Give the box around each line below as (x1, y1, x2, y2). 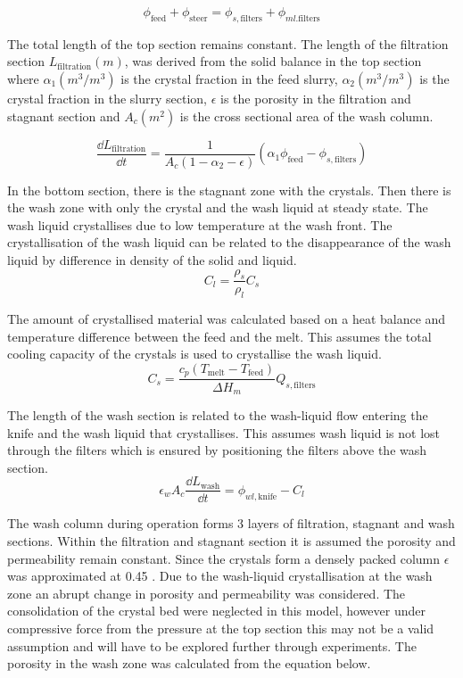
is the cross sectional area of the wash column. (179, 106, 434, 125)
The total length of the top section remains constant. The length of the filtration (7, 34, 449, 53)
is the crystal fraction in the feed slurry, (120, 69, 338, 87)
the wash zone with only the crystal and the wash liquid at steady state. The (7, 198, 428, 217)
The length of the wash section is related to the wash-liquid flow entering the (7, 405, 428, 424)
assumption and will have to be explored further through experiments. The (7, 636, 417, 655)
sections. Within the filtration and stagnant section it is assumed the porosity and (7, 531, 456, 550)
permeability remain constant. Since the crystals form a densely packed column (7, 549, 441, 567)
